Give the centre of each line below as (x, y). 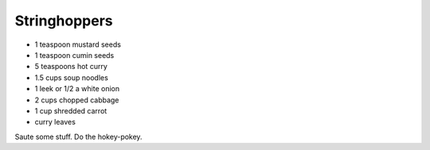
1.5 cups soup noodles (72, 77)
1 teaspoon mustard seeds (78, 44)
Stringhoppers (64, 21)
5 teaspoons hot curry (71, 67)
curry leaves (55, 122)
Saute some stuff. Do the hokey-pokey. (78, 137)
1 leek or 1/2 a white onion (77, 89)
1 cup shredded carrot (71, 110)
